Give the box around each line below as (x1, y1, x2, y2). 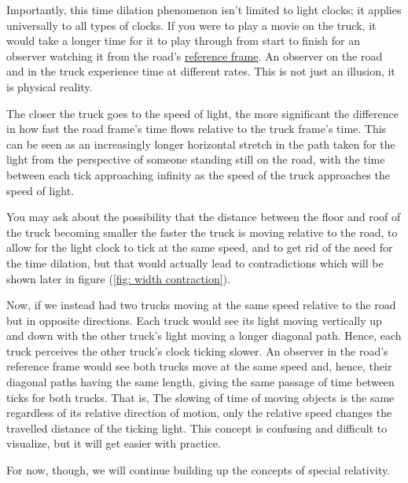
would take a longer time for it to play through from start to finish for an (6, 32, 360, 49)
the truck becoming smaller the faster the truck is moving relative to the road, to (6, 223, 398, 240)
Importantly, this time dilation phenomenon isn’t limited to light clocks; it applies (6, 2, 402, 17)
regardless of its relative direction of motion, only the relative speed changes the (6, 404, 392, 421)
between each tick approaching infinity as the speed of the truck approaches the (6, 166, 390, 183)
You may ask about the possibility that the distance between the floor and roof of (6, 208, 401, 225)
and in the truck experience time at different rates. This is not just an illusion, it (6, 63, 395, 79)
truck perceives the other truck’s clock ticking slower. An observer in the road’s (6, 342, 388, 359)
